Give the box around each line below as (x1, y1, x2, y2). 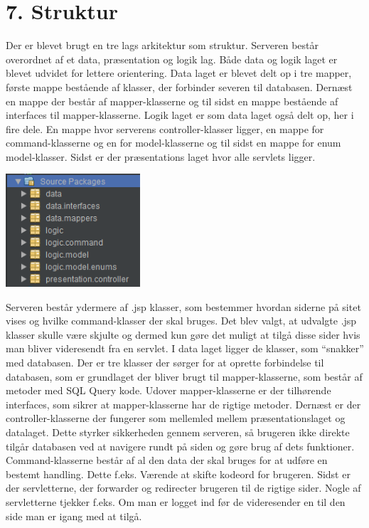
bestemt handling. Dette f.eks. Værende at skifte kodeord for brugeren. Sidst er (6, 466, 351, 481)
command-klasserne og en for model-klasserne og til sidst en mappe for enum (6, 135, 341, 150)
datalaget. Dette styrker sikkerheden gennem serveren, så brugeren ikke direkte (6, 424, 350, 439)
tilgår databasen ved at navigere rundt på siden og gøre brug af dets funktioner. (6, 438, 355, 453)
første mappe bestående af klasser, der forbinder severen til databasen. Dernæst (6, 79, 353, 94)
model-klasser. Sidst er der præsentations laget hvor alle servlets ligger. (6, 149, 316, 164)
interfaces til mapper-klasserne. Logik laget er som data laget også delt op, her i (6, 107, 354, 122)
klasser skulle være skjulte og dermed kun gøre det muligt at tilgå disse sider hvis (6, 327, 360, 342)
